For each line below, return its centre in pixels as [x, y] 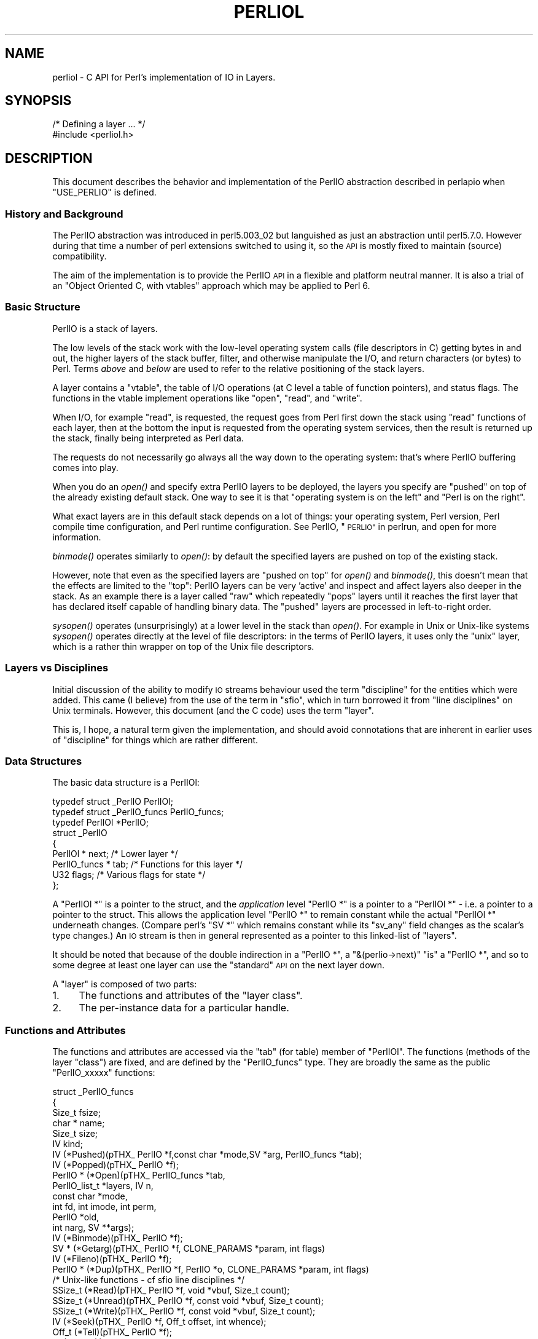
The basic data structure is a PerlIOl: [126, 783]
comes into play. [85, 467]
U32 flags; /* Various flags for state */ [129, 875]
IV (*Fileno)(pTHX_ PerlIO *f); [112, 1259]
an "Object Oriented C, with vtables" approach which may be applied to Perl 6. [211, 286]
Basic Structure [43, 307]
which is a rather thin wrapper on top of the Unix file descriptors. [183, 646]
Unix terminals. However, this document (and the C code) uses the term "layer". [213, 710]
